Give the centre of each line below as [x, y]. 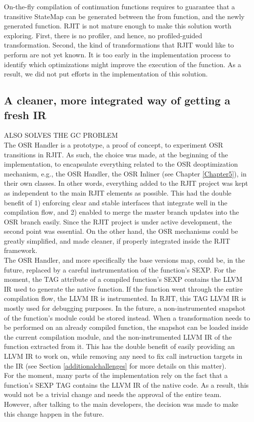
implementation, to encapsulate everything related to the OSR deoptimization [121, 164]
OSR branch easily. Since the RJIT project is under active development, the [118, 221]
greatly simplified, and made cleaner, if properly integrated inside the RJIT [117, 240]
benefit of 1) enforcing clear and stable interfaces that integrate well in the [116, 202]
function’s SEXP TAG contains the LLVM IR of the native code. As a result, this [127, 385]
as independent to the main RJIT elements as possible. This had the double [118, 192]
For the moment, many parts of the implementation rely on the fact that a [116, 375]
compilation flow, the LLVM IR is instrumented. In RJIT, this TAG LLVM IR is [125, 298]
